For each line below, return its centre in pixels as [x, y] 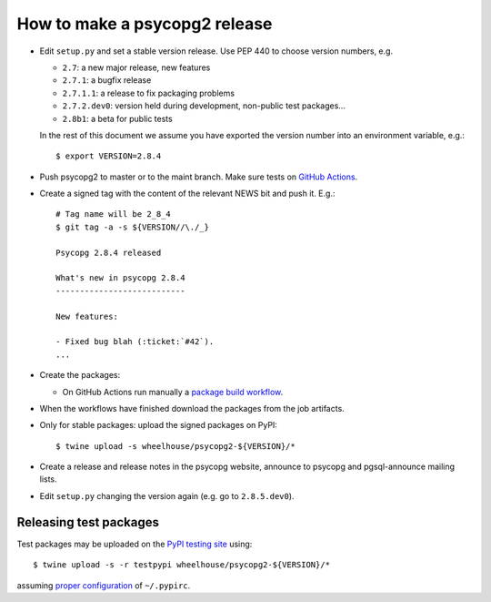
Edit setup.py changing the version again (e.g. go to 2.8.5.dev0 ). [167, 495]
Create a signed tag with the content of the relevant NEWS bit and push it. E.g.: [187, 194]
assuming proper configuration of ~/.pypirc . [104, 585]
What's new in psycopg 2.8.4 [120, 278]
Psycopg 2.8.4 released [109, 252]
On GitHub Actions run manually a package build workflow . [173, 392]
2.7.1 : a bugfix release [107, 80]
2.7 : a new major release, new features [136, 67]
